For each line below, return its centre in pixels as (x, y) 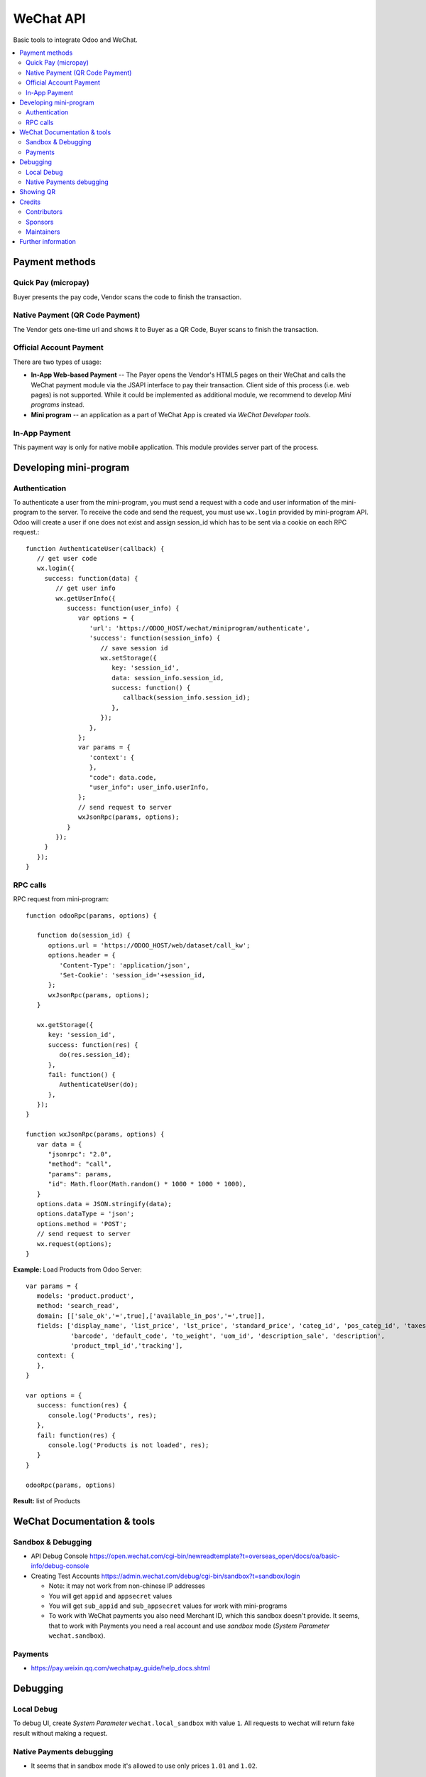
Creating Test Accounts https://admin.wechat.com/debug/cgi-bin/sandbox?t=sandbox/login (166, 1576)
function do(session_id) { (84, 935)
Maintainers (43, 232)
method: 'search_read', (78, 1306)
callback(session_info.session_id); (187, 698)
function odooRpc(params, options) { (92, 916)
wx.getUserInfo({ (86, 598)
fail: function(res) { (76, 1435)
